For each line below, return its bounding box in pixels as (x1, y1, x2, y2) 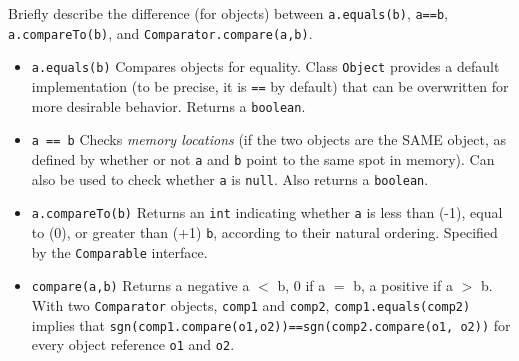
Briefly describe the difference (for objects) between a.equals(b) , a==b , (8, 3, 448, 23)
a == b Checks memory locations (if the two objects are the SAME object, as (31, 129, 506, 150)
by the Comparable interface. (31, 241, 208, 262)
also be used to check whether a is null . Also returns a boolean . (31, 168, 429, 189)
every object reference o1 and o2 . (31, 334, 235, 355)
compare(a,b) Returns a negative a (31, 275, 250, 296)
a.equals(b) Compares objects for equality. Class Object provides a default (31, 56, 500, 77)
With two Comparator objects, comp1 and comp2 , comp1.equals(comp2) (31, 294, 471, 315)
